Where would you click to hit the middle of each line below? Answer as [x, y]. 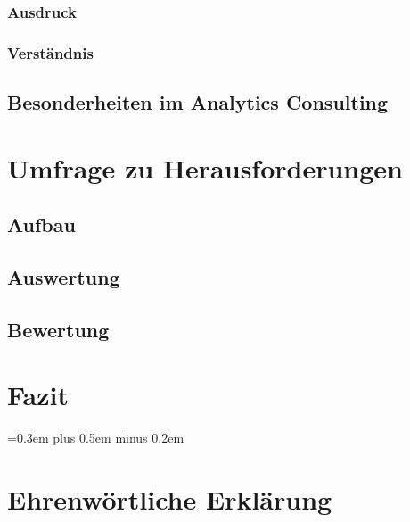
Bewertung [58, 329]
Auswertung [64, 277]
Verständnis [50, 52]
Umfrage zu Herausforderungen [205, 167]
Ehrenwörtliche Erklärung [170, 499]
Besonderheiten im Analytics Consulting [198, 102]
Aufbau [41, 224]
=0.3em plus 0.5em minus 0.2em [96, 438]
